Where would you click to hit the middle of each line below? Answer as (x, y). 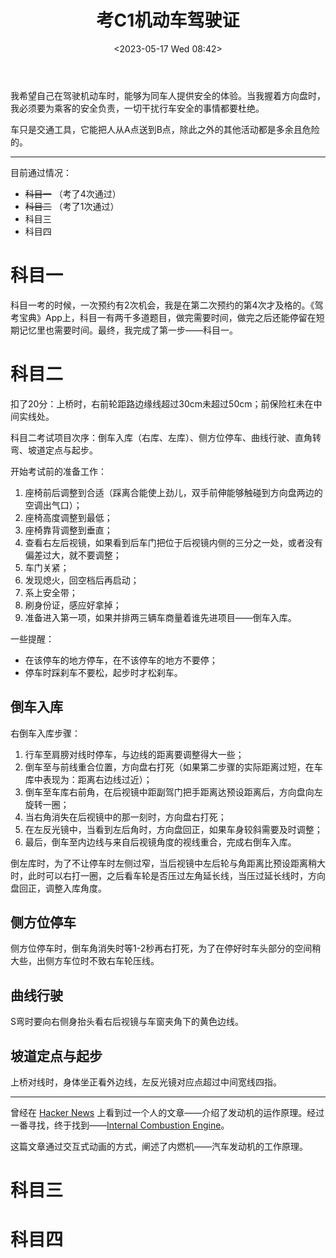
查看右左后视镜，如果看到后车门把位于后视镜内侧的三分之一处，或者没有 (173, 542)
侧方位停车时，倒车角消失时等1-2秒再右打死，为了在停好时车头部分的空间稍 (166, 948)
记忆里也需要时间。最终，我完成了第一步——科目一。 (128, 330)
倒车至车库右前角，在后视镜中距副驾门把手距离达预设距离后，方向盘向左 (173, 792)
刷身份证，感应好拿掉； (73, 605)
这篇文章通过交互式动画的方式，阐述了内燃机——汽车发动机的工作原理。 (159, 1147)
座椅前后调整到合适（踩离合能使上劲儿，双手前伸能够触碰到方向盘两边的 (173, 492)
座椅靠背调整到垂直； (68, 530)
